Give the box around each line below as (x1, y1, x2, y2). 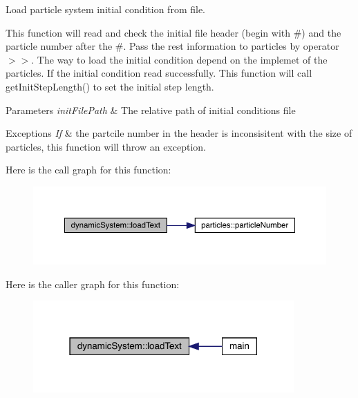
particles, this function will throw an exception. (6, 139, 206, 153)
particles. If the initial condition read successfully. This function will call (6, 66, 312, 80)
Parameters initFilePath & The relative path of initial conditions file (6, 102, 296, 117)
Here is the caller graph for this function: (6, 276, 180, 291)
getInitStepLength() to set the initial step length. (6, 79, 214, 93)
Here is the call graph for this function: (6, 162, 171, 177)
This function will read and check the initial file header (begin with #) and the (6, 25, 341, 39)
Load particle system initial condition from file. (6, 2, 206, 16)
